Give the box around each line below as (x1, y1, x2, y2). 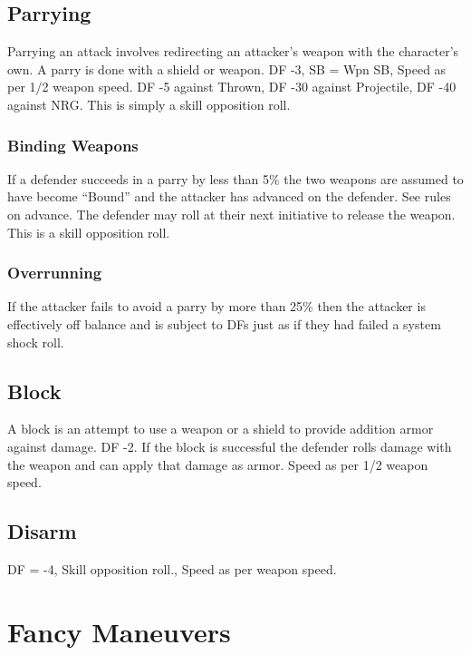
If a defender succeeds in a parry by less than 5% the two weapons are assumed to (7, 169, 464, 188)
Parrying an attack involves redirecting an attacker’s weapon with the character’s (7, 42, 459, 61)
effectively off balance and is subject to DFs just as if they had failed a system (7, 314, 441, 333)
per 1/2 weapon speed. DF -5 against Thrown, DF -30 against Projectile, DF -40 (7, 77, 457, 96)
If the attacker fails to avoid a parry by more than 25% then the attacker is (7, 297, 426, 316)
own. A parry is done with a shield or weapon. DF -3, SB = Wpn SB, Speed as (7, 59, 447, 78)
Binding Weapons (7, 133, 139, 156)
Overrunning (7, 261, 102, 284)
